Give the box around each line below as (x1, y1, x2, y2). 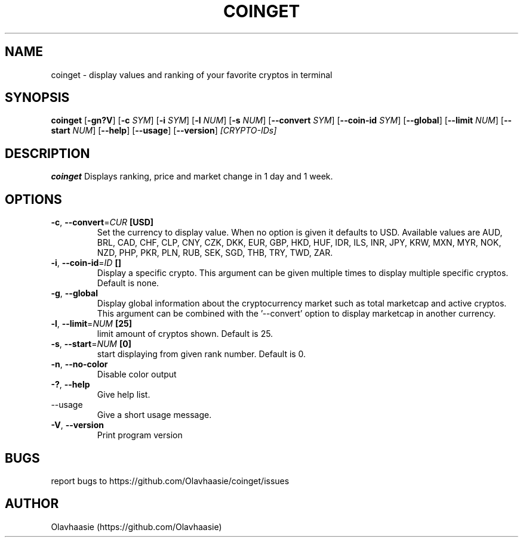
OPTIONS (5, 191, 62, 207)
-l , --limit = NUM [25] (51, 318, 133, 329)
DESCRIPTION (5, 145, 90, 161)
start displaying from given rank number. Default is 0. (97, 349, 306, 360)
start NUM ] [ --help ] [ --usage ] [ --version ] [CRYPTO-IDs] (51, 125, 277, 136)
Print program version (97, 430, 183, 441)
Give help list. (97, 389, 150, 400)
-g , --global (51, 288, 98, 299)
